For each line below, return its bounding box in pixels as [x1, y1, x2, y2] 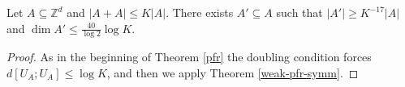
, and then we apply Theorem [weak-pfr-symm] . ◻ [106, 64, 359, 81]
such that [276, 4, 323, 20]
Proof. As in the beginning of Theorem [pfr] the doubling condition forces [6, 48, 372, 65]
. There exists [166, 4, 234, 20]
